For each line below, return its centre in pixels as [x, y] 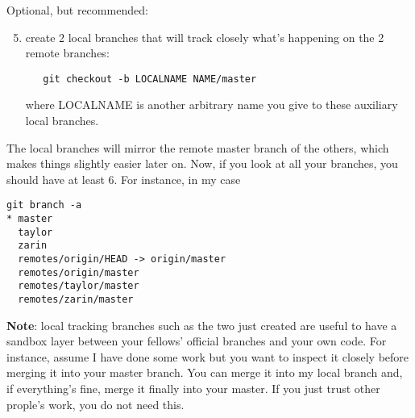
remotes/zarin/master [76, 299]
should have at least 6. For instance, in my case [124, 179]
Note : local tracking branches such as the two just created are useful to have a [202, 325]
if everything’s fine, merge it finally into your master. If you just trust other [193, 389]
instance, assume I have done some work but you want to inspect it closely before [208, 356]
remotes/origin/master [79, 272]
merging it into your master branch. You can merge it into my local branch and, [205, 372]
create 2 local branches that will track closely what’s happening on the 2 [205, 37]
